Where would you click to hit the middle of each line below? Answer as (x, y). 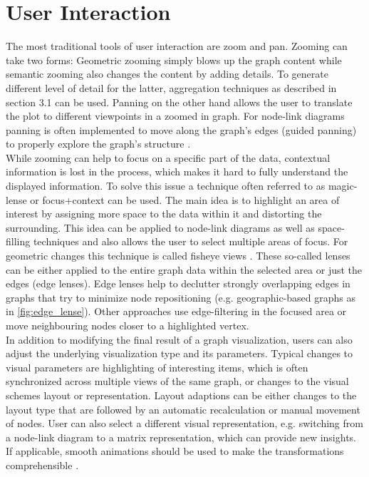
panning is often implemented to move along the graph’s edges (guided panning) (181, 129)
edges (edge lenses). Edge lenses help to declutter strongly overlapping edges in (178, 283)
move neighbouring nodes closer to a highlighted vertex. (128, 325)
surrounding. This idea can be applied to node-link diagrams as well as (160, 227)
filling (18, 241)
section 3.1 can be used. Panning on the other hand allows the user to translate (179, 102)
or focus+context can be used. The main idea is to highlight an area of (185, 199)
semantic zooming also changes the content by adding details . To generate (167, 74)
